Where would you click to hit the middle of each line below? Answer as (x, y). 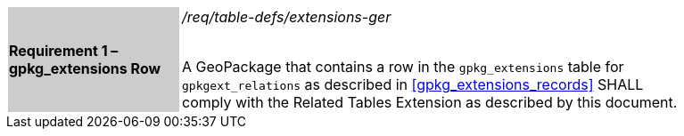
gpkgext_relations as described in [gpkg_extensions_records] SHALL (413, 84)
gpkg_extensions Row (85, 68)
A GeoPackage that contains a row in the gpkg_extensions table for (403, 67)
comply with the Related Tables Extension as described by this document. (430, 102)
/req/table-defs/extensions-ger (287, 17)
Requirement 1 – (64, 51)
